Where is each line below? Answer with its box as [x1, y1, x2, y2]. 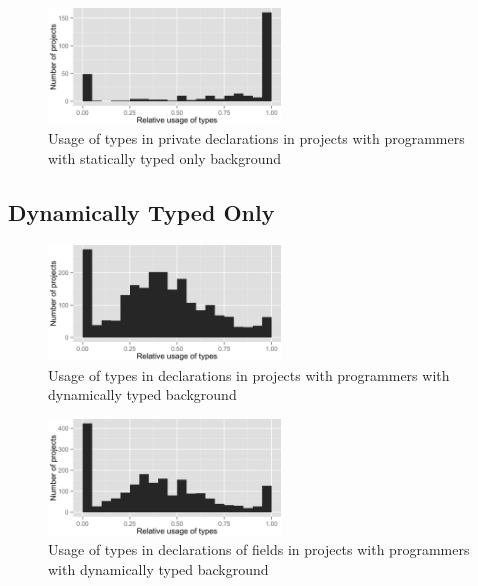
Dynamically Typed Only [8, 196, 275, 227]
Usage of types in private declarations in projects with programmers [48, 128, 465, 149]
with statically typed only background [48, 147, 282, 168]
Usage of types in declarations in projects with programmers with [48, 364, 450, 385]
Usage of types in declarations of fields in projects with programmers [48, 539, 470, 560]
